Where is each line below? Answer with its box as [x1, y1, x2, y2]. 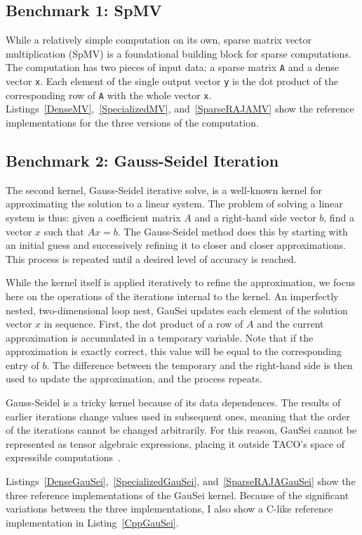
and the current [257, 316, 324, 331]
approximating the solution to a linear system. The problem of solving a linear [6, 196, 343, 211]
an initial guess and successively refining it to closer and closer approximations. [6, 238, 346, 252]
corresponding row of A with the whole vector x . [6, 87, 212, 102]
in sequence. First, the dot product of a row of [43, 316, 243, 331]
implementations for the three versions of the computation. [6, 115, 259, 129]
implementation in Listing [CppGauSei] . [6, 515, 179, 529]
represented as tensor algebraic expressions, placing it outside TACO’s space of [6, 436, 345, 451]
